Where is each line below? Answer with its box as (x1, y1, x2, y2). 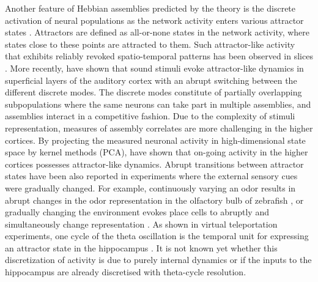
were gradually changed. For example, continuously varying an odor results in (5, 181, 296, 194)
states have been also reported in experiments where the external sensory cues (5, 169, 298, 182)
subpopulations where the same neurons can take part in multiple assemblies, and (5, 97, 311, 110)
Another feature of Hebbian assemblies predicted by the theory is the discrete (5, 2, 296, 14)
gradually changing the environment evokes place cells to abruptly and (5, 206, 269, 218)
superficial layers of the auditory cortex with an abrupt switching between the (5, 73, 297, 86)
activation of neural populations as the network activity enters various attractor (5, 13, 304, 26)
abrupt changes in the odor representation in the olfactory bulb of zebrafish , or (5, 193, 304, 206)
